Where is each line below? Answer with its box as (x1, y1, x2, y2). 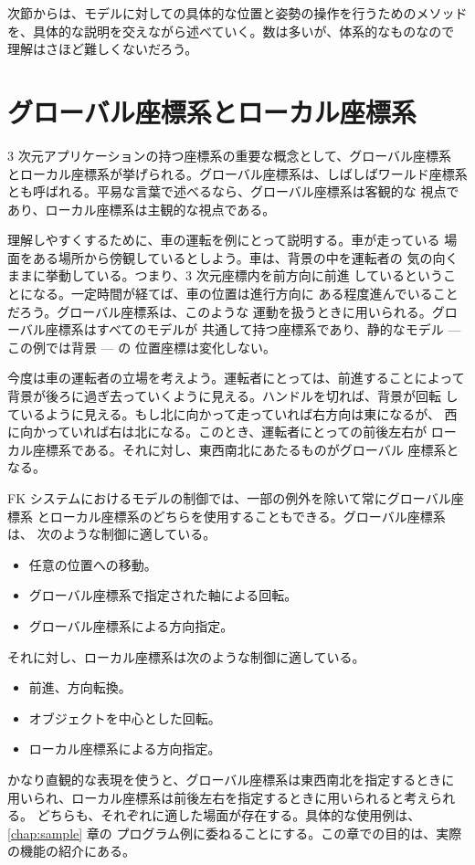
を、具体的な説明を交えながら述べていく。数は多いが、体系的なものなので (7, 21, 455, 40)
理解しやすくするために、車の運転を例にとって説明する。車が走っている (7, 230, 440, 249)
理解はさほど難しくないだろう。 (7, 39, 198, 58)
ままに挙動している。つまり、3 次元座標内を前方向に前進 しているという (7, 266, 443, 285)
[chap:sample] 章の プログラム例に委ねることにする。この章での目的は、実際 (7, 823, 462, 842)
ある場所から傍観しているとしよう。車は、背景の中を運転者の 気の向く (32, 248, 459, 267)
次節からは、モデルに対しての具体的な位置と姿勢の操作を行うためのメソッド (7, 4, 468, 22)
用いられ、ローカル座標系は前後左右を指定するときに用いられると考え (7, 787, 430, 807)
